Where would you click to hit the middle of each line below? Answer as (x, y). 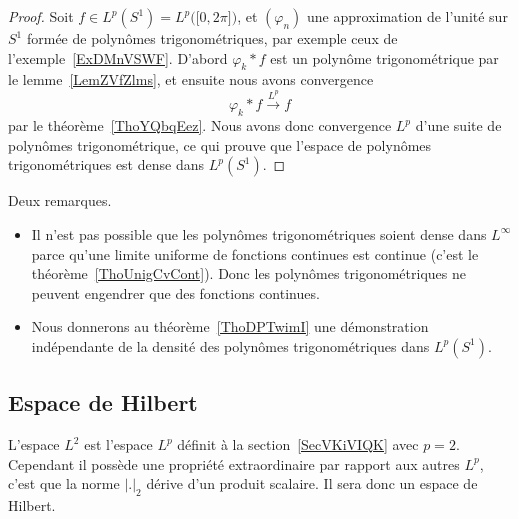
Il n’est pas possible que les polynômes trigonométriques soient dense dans (259, 233)
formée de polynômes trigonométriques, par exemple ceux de (212, 38)
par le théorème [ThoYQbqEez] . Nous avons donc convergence (200, 125)
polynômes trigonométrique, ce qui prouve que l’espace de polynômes (220, 144)
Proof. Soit (41, 16)
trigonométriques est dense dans (106, 164)
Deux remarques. (60, 200)
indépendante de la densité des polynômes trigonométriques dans (230, 345)
